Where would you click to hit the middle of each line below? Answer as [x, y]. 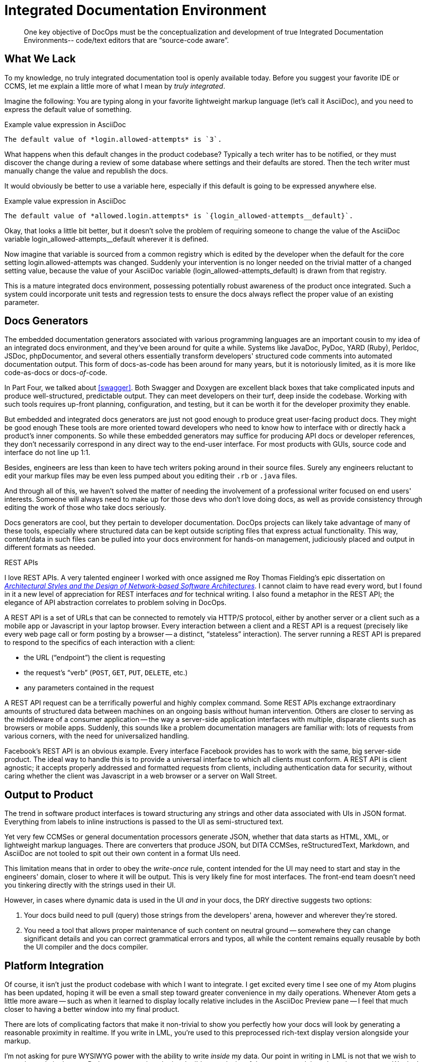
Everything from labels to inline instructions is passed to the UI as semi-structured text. [144, 822]
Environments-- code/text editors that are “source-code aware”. [126, 40]
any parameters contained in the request [89, 688]
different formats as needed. [50, 548]
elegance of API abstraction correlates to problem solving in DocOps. [115, 603]
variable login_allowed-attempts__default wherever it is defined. [107, 239]
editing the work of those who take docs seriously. [85, 508]
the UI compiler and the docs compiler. [86, 947]
